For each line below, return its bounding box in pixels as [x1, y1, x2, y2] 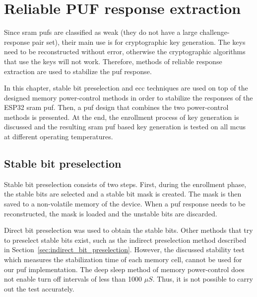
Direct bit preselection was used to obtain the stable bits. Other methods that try [4, 225, 253, 235]
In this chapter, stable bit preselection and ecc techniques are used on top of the [4, 83, 248, 93]
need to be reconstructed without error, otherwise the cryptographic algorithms [4, 46, 246, 57]
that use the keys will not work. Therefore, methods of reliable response [4, 56, 222, 66]
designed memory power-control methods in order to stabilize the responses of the [4, 92, 253, 102]
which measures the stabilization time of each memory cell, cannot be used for [4, 254, 242, 265]
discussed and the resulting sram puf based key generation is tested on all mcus [4, 121, 246, 132]
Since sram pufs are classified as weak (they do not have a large [4, 27, 197, 37]
